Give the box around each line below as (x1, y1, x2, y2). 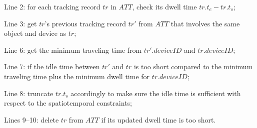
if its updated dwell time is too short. (101, 114, 216, 125)
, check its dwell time (132, 1, 197, 11)
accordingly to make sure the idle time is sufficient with (70, 88, 241, 98)
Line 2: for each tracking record (4, 1, 100, 11)
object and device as (4, 28, 66, 38)
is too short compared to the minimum (133, 61, 253, 72)
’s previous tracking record (44, 18, 126, 28)
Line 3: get (4, 18, 37, 28)
